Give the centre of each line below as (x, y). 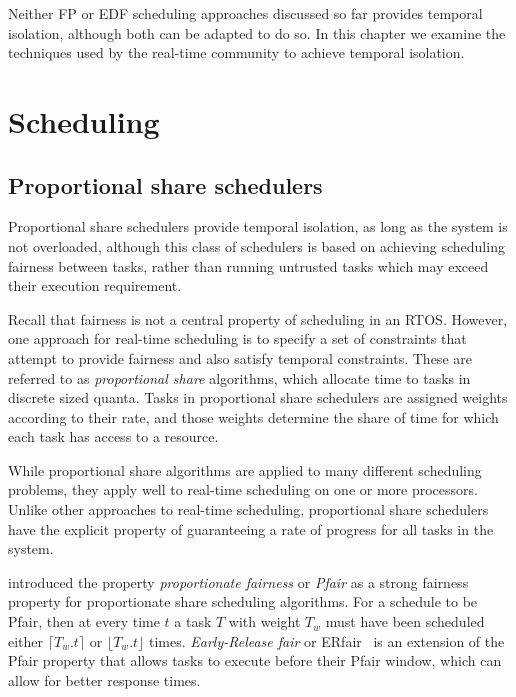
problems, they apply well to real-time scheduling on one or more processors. (243, 489)
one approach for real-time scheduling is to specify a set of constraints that (237, 338)
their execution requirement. (95, 285)
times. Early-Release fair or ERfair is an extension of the (326, 640)
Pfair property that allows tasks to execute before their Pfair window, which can (255, 660)
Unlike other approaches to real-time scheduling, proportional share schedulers (248, 509)
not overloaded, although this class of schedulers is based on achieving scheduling (256, 245)
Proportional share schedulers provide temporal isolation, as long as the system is (258, 226)
